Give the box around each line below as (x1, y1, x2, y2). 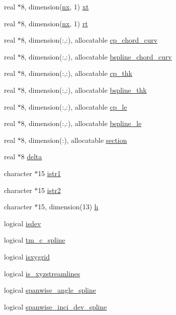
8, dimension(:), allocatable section (21, 134, 127, 145)
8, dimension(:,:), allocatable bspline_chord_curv (21, 51, 172, 62)
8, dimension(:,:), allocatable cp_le (21, 101, 127, 112)
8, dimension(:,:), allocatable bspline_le (21, 118, 142, 128)
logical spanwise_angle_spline (4, 285, 96, 295)
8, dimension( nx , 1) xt (21, 1, 89, 11)
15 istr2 (38, 185, 61, 195)
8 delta (21, 151, 42, 162)
